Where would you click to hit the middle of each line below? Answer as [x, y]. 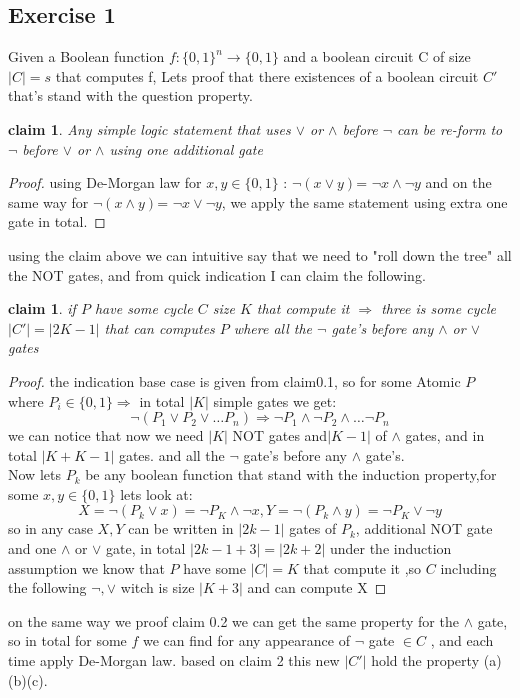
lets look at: [156, 493]
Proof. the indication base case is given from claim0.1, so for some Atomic [234, 380]
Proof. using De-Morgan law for [105, 182]
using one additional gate [186, 148]
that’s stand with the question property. [130, 95]
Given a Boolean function [86, 56]
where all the [273, 327]
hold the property [425, 660]
